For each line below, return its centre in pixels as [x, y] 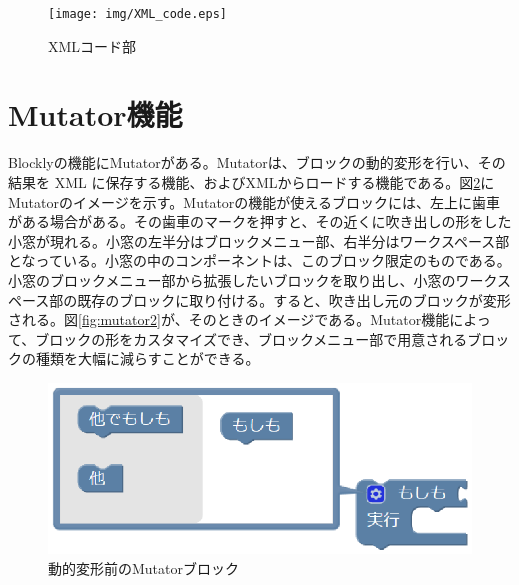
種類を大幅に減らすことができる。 [147, 358]
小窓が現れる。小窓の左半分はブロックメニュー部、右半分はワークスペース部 [259, 240]
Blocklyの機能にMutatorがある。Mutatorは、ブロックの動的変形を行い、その [257, 162]
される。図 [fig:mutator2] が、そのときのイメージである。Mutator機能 [229, 319]
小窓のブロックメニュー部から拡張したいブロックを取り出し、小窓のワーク [253, 279]
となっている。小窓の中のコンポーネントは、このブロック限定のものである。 [259, 260]
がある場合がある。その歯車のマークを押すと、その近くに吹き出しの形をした [260, 221]
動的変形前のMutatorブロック [144, 567]
